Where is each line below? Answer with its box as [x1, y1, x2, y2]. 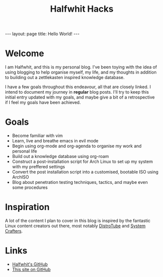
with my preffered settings [12, 164, 65, 170]
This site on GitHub [12, 266, 51, 272]
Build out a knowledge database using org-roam [12, 154, 109, 159]
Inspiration [5, 201, 50, 213]
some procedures [12, 184, 48, 191]
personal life [12, 148, 37, 154]
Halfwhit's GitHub [12, 261, 48, 267]
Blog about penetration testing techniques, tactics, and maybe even [12, 179, 148, 185]
